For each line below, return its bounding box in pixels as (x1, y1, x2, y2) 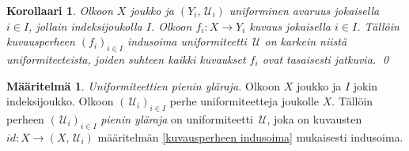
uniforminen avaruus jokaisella (229, 2, 380, 18)
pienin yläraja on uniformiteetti (100, 110, 254, 127)
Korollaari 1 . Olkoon (6, 2, 113, 18)
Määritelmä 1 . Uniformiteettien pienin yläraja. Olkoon (6, 77, 280, 94)
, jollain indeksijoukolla (28, 17, 142, 34)
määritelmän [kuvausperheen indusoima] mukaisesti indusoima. (97, 128, 403, 145)
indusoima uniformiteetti (127, 33, 247, 50)
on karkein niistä (264, 33, 347, 50)
